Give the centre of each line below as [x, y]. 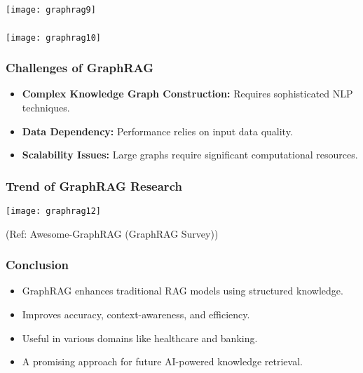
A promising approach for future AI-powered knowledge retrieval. [162, 361]
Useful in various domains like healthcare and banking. [140, 338]
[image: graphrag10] [54, 38]
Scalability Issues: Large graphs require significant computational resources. [190, 155]
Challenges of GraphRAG [80, 68]
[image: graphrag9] [51, 9]
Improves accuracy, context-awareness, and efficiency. [136, 314]
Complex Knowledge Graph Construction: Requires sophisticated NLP [187, 94]
